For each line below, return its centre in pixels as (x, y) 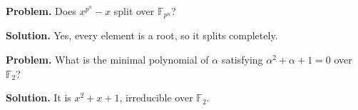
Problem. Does (41, 11)
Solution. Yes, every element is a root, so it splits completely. (142, 35)
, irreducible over (156, 97)
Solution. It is (39, 97)
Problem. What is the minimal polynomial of (107, 60)
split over (134, 11)
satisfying (242, 60)
